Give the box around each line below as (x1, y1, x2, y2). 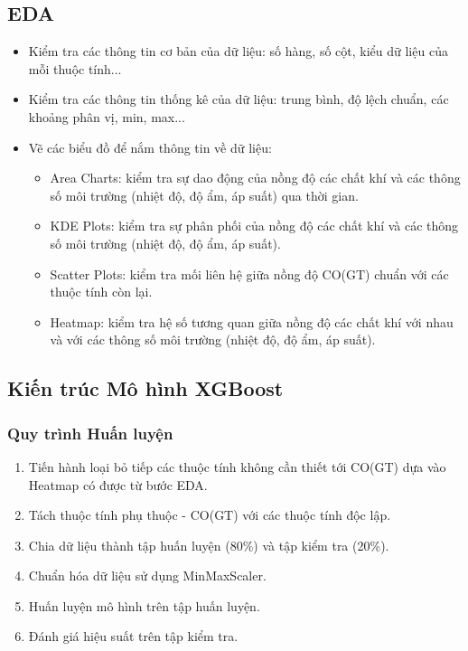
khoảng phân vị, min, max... (28, 107, 185, 126)
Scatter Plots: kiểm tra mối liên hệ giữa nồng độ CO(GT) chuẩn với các (50, 264, 449, 283)
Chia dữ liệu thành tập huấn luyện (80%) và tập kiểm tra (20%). (28, 535, 389, 554)
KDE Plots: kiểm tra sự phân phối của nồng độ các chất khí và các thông (50, 216, 459, 235)
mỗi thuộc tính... (28, 59, 122, 78)
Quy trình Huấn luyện (7, 421, 173, 444)
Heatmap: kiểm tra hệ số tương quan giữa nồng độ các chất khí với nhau (50, 312, 454, 331)
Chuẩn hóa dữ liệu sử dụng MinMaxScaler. (28, 566, 267, 585)
